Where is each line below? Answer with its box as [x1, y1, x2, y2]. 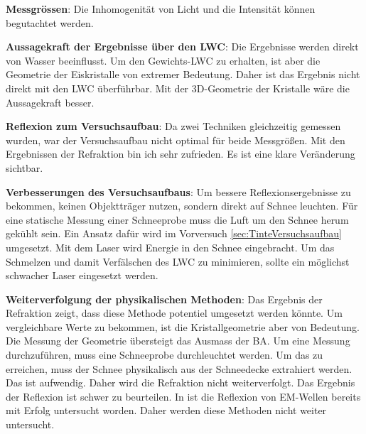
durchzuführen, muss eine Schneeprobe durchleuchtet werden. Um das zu [6, 347, 323, 362]
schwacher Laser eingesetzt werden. [6, 268, 158, 283]
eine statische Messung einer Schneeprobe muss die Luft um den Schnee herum [6, 212, 349, 227]
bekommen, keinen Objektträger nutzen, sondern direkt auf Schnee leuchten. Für [6, 198, 358, 213]
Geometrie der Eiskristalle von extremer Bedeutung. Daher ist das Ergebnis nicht [6, 67, 360, 82]
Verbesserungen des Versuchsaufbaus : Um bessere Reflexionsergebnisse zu [6, 184, 351, 199]
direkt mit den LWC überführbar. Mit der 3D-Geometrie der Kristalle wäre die [6, 80, 350, 95]
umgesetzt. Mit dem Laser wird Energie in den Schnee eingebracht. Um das [6, 239, 335, 254]
